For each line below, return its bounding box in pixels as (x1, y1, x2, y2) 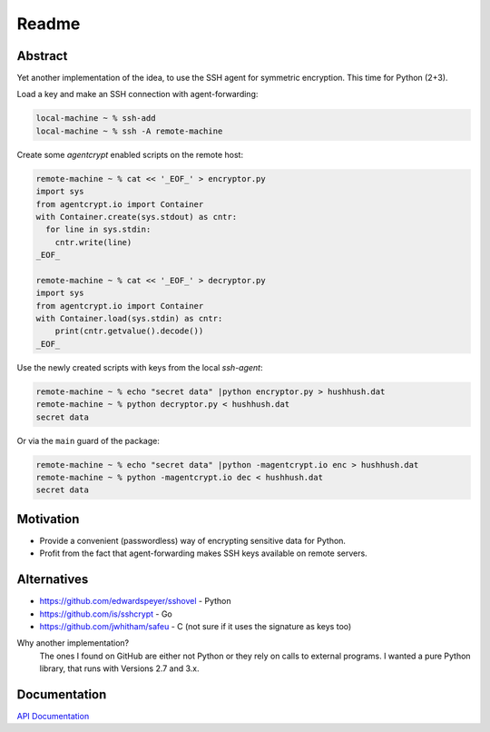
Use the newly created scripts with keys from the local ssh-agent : (16, 361, 263, 372)
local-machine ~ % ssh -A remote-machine (35, 125, 223, 136)
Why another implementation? (16, 638, 130, 648)
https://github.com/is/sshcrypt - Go (39, 608, 172, 619)
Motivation (16, 511, 80, 527)
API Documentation (16, 711, 90, 722)
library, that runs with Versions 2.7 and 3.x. (39, 663, 200, 674)
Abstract (16, 48, 68, 64)
